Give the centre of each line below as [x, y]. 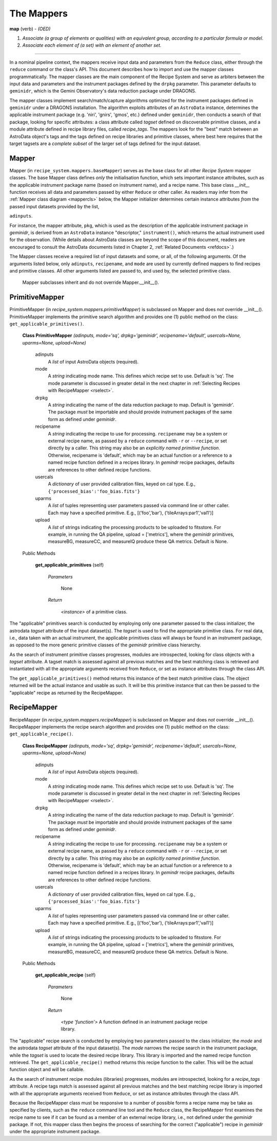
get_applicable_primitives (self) [70, 565]
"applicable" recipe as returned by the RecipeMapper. [66, 693]
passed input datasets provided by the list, [54, 206]
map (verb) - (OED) [30, 29]
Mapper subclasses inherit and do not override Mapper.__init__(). [91, 282]
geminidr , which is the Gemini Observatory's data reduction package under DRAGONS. [103, 91]
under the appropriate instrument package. [55, 1132]
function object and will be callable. [47, 1070]
